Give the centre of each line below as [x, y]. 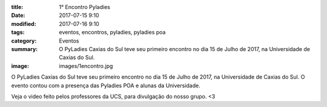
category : [24, 41]
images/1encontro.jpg [86, 66]
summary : [25, 49]
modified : [24, 23]
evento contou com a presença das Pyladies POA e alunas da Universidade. [106, 85]
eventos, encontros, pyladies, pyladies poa [112, 32]
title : [17, 7]
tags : [18, 32]
